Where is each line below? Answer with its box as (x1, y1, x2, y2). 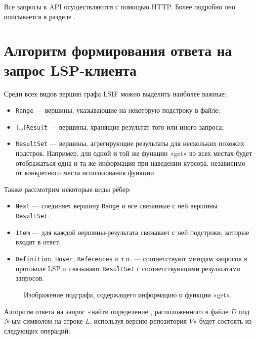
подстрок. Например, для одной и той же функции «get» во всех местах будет (15, 148, 252, 158)
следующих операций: (4, 325, 71, 336)
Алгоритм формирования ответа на (4, 40, 232, 60)
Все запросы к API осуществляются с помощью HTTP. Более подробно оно (4, 1, 236, 11)
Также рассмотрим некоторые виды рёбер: (4, 184, 131, 194)
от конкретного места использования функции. (15, 167, 156, 178)
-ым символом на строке (9, 316, 83, 326)
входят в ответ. (15, 237, 61, 247)
